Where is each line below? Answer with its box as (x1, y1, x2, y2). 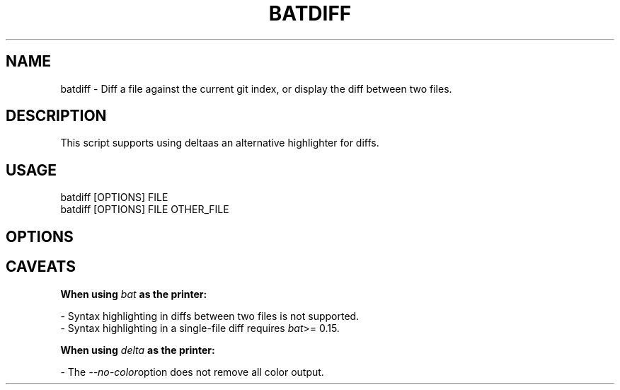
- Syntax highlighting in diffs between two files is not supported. (60, 309, 360, 322)
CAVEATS (6, 258, 76, 276)
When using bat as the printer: (60, 287, 207, 300)
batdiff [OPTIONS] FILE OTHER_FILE (60, 203, 229, 216)
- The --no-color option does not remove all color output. (60, 365, 324, 378)
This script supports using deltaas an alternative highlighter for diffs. (60, 137, 379, 149)
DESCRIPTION (6, 107, 107, 125)
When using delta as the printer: (60, 343, 215, 356)
